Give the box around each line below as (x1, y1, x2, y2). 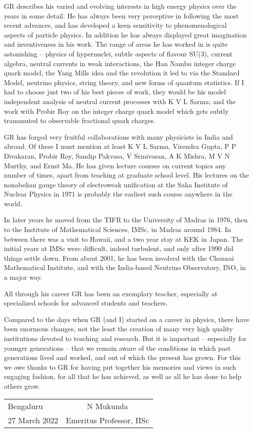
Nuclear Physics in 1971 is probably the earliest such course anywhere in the (4, 189, 233, 199)
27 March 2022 (8, 414, 58, 426)
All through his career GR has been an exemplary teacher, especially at (4, 288, 218, 298)
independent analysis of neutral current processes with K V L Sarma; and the (4, 96, 236, 106)
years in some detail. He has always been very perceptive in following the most (4, 10, 239, 20)
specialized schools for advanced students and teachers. (4, 298, 168, 308)
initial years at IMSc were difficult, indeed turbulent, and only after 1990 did (4, 243, 234, 253)
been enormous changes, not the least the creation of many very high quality (4, 324, 233, 334)
